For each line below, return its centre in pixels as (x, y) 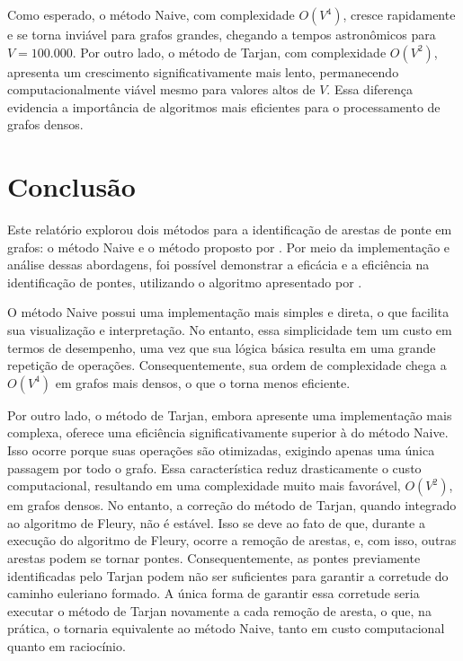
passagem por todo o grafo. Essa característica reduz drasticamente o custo (214, 467)
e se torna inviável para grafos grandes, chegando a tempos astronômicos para (222, 34)
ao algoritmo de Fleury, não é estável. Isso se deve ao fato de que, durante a (216, 522)
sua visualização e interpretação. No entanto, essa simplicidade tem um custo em (230, 330)
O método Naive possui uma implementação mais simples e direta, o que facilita (228, 312)
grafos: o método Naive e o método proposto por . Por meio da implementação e (229, 247)
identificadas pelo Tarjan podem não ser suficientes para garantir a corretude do (228, 575)
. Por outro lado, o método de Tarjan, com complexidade (229, 52)
